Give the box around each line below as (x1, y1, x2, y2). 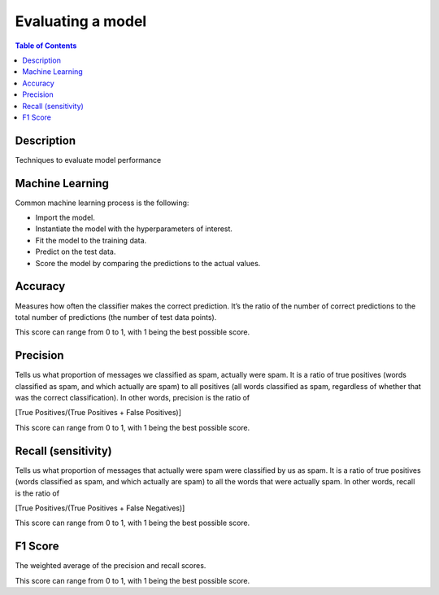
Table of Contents (15, 41, 77, 50)
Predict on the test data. (35, 247, 116, 256)
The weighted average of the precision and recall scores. (15, 561, 206, 571)
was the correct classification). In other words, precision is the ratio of (15, 393, 250, 403)
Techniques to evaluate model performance (15, 155, 162, 164)
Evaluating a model (15, 12, 147, 30)
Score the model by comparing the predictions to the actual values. (35, 258, 261, 268)
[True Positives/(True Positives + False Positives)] (15, 408, 182, 418)
